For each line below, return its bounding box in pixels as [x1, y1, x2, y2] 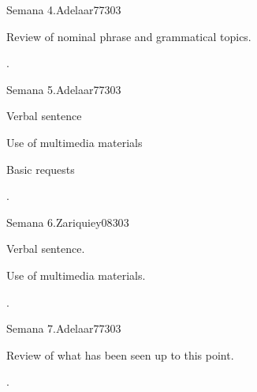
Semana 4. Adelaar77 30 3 [6, 2, 121, 17]
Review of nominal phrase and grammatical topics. [6, 28, 251, 44]
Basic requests [6, 160, 75, 177]
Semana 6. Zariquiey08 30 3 [6, 213, 129, 230]
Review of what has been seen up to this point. [6, 346, 234, 363]
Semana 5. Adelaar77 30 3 [6, 81, 121, 97]
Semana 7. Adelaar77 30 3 [6, 320, 121, 337]
